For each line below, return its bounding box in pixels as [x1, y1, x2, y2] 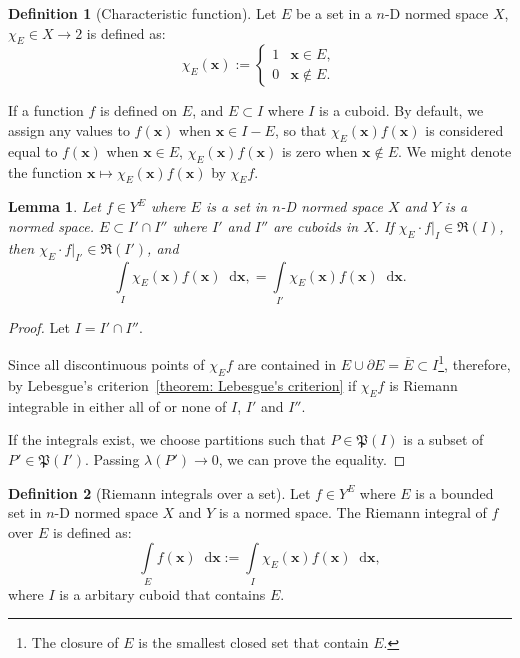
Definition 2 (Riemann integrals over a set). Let [8, 482, 311, 503]
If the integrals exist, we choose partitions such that [8, 429, 326, 450]
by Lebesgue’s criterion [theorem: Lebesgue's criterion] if [8, 374, 357, 395]
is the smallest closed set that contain [138, 632, 369, 653]
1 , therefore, [438, 351, 511, 375]
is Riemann [389, 374, 458, 395]
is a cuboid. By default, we [319, 100, 484, 121]
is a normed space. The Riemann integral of [218, 502, 487, 523]
